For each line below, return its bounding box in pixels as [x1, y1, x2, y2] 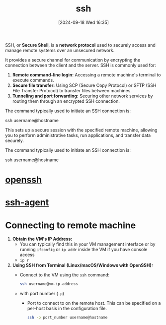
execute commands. [12, 77, 55, 83]
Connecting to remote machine [5, 219, 136, 231]
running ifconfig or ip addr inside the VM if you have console [19, 247, 148, 253]
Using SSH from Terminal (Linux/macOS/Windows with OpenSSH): [12, 262, 153, 268]
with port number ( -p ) [19, 291, 65, 297]
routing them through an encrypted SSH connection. [12, 98, 120, 104]
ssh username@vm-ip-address [19, 281, 78, 287]
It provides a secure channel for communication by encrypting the [5, 57, 141, 63]
